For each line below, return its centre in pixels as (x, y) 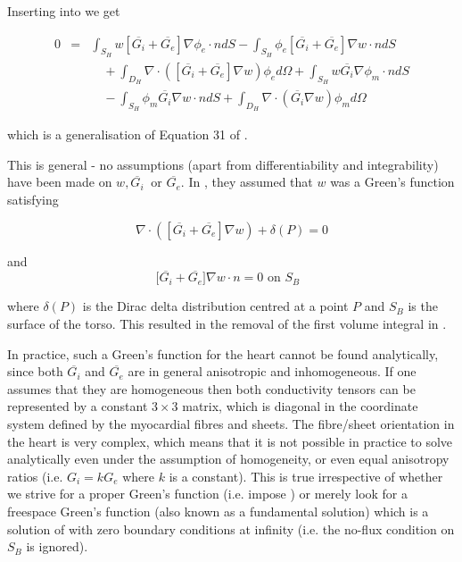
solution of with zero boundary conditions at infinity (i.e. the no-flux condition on (231, 528)
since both (35, 371)
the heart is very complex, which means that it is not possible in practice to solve (230, 441)
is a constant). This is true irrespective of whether (306, 476)
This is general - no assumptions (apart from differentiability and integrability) (223, 164)
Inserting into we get (64, 11)
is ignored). (57, 546)
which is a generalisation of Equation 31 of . (128, 134)
